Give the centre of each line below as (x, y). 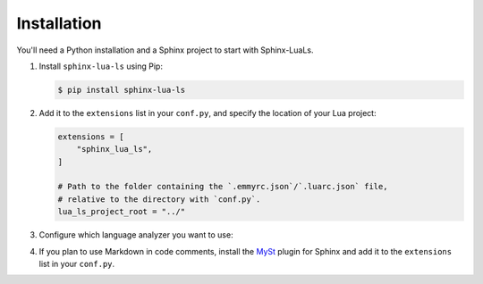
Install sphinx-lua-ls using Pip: (101, 66)
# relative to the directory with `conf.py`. (159, 199)
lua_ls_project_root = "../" (122, 212)
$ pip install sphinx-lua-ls (122, 90)
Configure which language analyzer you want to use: (136, 235)
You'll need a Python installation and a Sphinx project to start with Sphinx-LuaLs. (165, 50)
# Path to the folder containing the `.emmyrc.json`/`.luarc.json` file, (223, 187)
